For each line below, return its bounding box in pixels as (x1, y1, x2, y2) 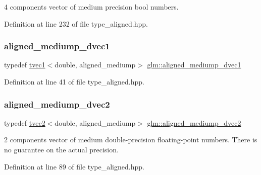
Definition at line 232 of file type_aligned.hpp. (4, 18, 148, 29)
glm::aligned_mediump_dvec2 (147, 117, 241, 128)
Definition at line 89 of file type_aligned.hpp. (4, 161, 144, 171)
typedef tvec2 (4, 117, 45, 128)
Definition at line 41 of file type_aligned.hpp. (4, 76, 144, 86)
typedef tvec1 (4, 59, 45, 70)
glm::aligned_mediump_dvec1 (147, 59, 241, 70)
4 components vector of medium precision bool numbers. (4, 2, 179, 12)
